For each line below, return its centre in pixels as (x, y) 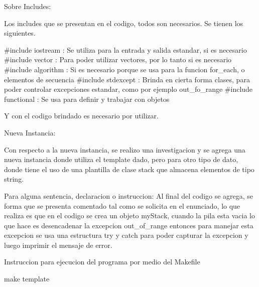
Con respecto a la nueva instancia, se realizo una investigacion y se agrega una (125, 149)
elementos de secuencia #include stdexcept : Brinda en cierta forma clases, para (127, 79)
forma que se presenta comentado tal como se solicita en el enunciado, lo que (122, 205)
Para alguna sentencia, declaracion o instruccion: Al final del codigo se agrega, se (129, 195)
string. (14, 179)
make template (27, 279)
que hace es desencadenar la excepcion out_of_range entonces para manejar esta (129, 225)
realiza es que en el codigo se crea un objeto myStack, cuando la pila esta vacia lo (129, 216)
